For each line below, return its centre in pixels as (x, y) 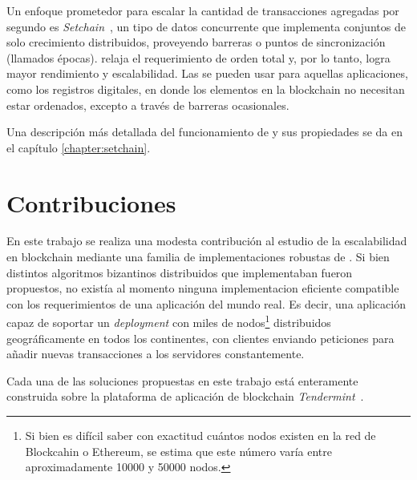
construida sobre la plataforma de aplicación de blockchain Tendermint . (185, 396)
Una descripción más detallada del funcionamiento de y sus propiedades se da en (205, 132)
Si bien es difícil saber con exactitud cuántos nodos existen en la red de (200, 436)
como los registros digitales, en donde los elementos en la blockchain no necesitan (206, 89)
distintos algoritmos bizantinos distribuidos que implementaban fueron (180, 272)
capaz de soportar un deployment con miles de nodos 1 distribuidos (169, 321)
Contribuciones (91, 202)
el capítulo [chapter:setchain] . (79, 147)
